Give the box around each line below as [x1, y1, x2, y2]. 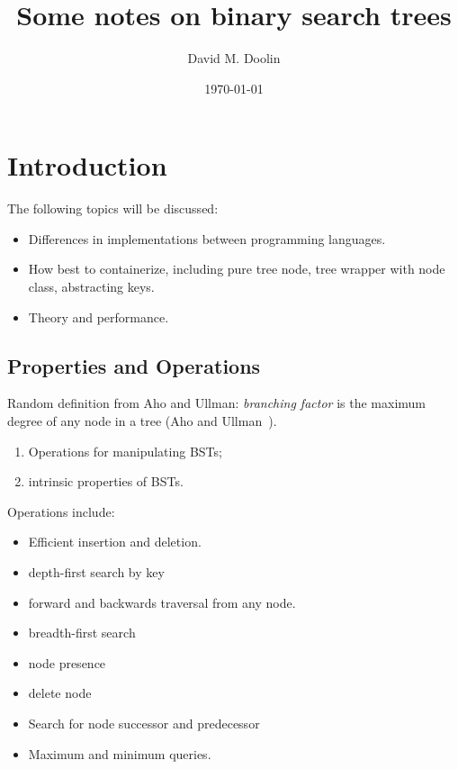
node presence [28, 653, 106, 672]
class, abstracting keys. [28, 277, 155, 296]
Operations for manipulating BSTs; [28, 441, 222, 460]
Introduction [7, 147, 167, 184]
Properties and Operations [7, 351, 261, 379]
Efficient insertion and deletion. [28, 532, 202, 551]
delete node [28, 683, 92, 702]
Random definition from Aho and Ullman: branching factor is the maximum [7, 394, 426, 412]
